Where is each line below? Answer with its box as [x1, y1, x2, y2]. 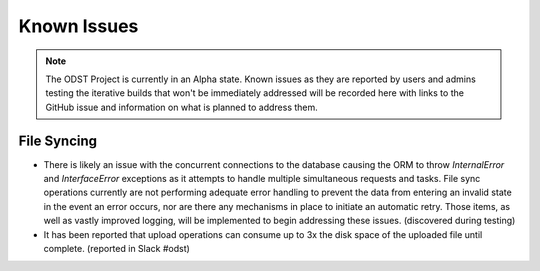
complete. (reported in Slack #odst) [43, 242, 190, 254]
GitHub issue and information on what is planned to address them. [45, 101, 319, 113]
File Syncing [18, 132, 98, 149]
